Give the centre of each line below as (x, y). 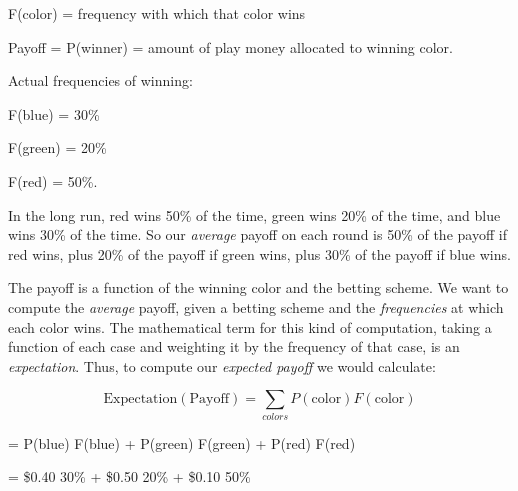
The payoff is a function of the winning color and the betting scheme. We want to (258, 287)
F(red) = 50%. (53, 180)
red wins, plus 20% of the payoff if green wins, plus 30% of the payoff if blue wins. (259, 253)
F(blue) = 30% (54, 113)
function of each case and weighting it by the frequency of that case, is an (234, 346)
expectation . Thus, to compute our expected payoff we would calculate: (222, 365)
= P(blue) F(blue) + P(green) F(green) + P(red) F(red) (182, 442)
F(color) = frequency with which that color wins (157, 13)
